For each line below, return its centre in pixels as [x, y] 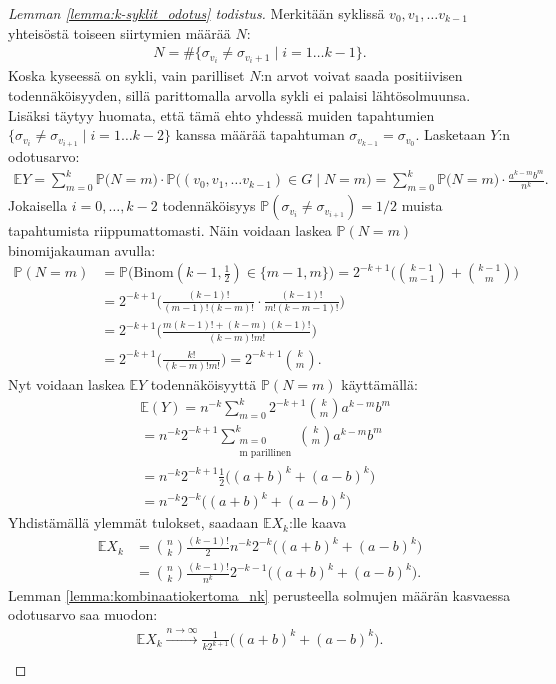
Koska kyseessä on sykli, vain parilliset [126, 75]
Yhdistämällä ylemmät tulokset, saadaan [133, 522]
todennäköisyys [209, 205]
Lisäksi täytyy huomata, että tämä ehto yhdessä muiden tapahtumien [221, 114]
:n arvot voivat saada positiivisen [361, 75]
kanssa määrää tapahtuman [260, 134]
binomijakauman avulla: [82, 249]
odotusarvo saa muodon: [83, 614]
